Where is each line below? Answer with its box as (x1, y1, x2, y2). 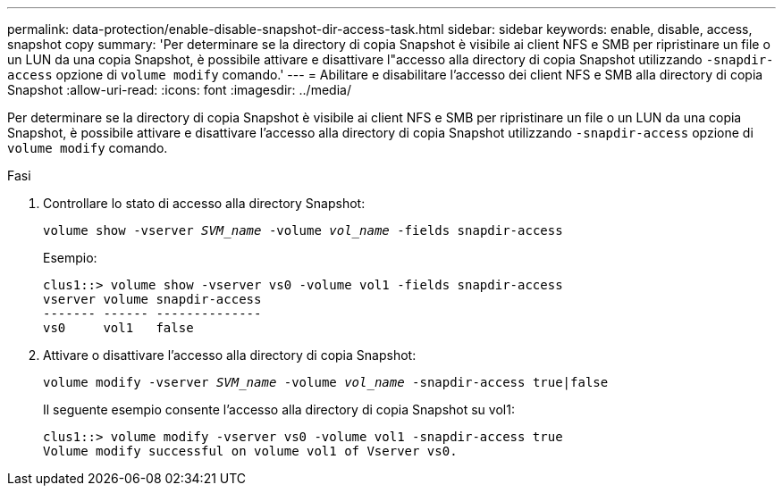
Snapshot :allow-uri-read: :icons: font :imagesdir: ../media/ (7, 82, 351, 97)
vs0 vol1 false (43, 321, 194, 335)
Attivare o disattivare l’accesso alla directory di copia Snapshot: (43, 347, 417, 363)
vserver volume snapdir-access (43, 292, 262, 306)
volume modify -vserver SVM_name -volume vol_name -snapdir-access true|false (43, 375, 609, 389)
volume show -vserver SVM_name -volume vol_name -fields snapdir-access (43, 223, 563, 238)
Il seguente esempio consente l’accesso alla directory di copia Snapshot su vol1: (43, 402, 515, 417)
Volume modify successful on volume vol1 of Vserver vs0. (43, 444, 458, 458)
